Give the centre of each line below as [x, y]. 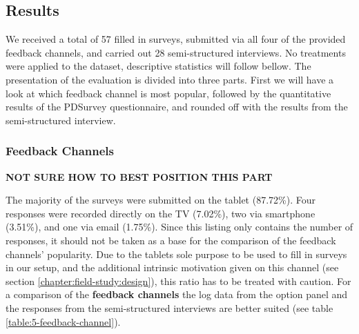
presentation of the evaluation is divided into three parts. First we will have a [170, 79]
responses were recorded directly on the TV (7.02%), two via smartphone [161, 213]
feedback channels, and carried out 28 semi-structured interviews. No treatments [176, 52]
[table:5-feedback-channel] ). [63, 321]
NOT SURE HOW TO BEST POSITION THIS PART [139, 176]
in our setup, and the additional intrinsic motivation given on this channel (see [172, 267]
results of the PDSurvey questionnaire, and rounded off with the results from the [177, 107]
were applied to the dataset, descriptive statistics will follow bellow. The [158, 66]
